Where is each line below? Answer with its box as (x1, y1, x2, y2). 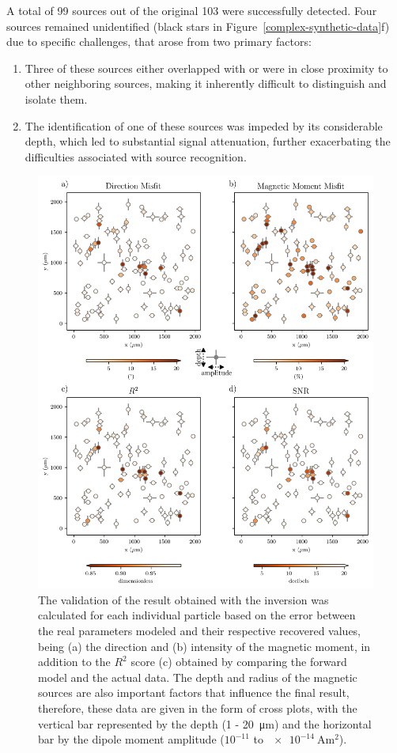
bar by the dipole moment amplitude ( (38, 731, 225, 747)
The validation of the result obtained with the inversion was (38, 591, 329, 607)
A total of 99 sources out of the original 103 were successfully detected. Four (6, 2, 377, 18)
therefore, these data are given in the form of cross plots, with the (38, 699, 357, 716)
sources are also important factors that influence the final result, (38, 684, 350, 701)
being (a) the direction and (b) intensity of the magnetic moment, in (38, 638, 371, 654)
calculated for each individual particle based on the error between (38, 607, 356, 623)
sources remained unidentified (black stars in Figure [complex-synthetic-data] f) (6, 17, 390, 34)
